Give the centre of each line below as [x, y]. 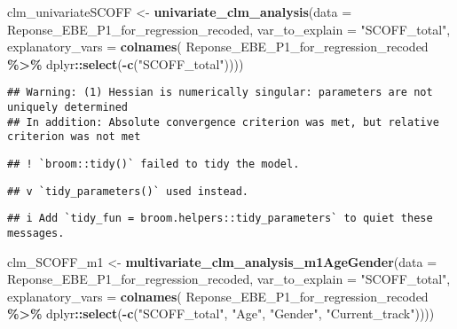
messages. [36, 233]
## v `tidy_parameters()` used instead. [128, 191]
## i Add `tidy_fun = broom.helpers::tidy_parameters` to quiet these [220, 219]
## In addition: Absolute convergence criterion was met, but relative [223, 122]
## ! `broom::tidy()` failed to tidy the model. [154, 164]
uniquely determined [68, 108]
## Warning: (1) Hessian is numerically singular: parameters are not [220, 93]
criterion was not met [74, 137]
